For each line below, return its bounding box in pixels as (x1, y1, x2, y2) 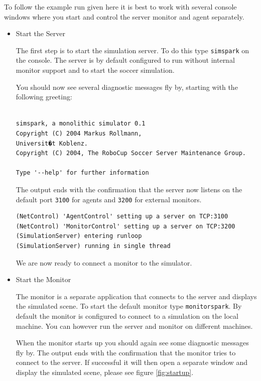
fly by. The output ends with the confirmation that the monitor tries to (16, 347, 236, 357)
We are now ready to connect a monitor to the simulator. (16, 257, 192, 268)
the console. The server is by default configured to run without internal (16, 55, 235, 65)
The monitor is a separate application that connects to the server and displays (16, 291, 257, 301)
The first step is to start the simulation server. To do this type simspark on (16, 45, 249, 55)
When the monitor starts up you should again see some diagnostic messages (16, 337, 249, 348)
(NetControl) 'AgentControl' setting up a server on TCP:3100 (16, 213, 228, 220)
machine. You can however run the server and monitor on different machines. (16, 320, 253, 331)
